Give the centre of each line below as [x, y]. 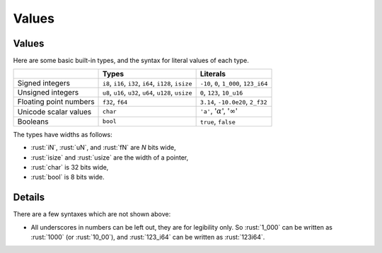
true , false [218, 122]
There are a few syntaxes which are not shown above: [92, 214]
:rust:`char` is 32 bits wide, [70, 167]
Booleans [33, 122]
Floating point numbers [56, 102]
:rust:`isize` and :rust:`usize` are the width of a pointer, [110, 157]
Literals [213, 74]
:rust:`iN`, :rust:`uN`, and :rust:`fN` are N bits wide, [103, 148]
